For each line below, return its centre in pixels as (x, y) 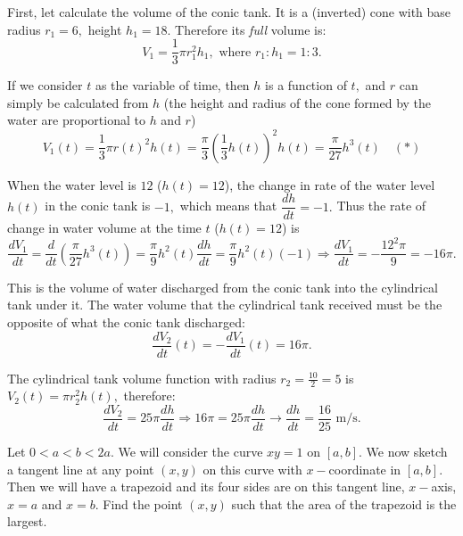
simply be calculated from (78, 102)
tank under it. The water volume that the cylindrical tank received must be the (225, 305)
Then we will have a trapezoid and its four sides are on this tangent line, (206, 487)
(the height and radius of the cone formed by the (298, 102)
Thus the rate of (381, 206)
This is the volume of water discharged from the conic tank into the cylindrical (223, 287)
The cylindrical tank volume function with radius (142, 378)
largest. (27, 521)
